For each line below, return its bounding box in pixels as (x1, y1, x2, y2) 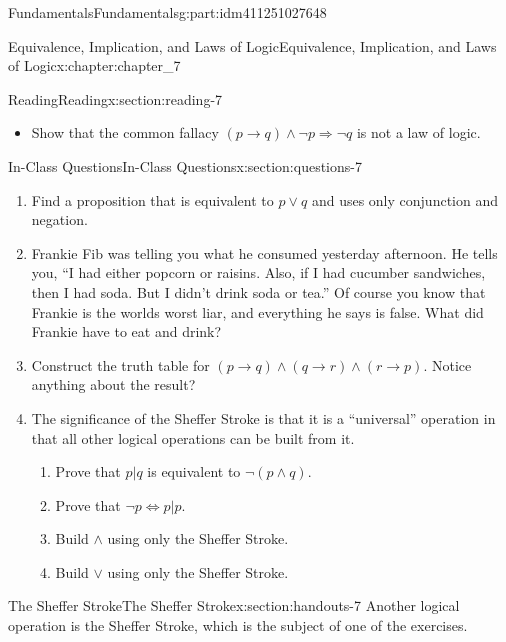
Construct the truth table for (31, 354, 210, 375)
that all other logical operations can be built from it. (31, 427, 355, 448)
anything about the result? (31, 374, 196, 395)
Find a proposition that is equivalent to (31, 189, 274, 210)
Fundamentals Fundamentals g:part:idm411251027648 (8, 2, 327, 22)
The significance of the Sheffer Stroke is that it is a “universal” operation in (31, 407, 496, 428)
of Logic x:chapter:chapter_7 (8, 55, 181, 76)
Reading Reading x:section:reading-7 (8, 88, 223, 109)
